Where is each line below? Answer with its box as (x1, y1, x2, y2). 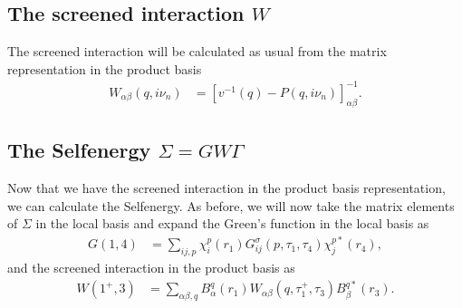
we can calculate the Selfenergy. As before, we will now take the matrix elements (7, 196, 455, 215)
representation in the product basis (7, 59, 202, 78)
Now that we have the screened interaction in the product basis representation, (7, 178, 446, 197)
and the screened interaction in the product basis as (7, 257, 295, 276)
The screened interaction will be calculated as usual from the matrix (7, 42, 387, 61)
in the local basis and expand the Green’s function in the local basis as (35, 214, 429, 233)
